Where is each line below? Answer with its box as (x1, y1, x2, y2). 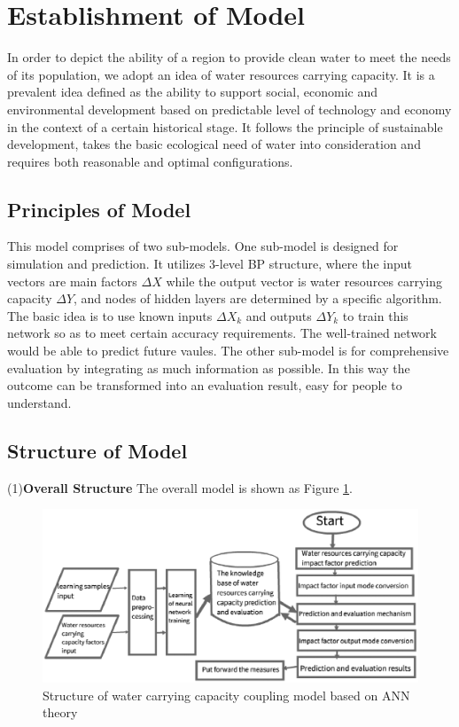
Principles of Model (7, 195, 191, 223)
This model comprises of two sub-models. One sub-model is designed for (7, 237, 399, 255)
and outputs (245, 306, 312, 324)
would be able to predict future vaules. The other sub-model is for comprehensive (7, 341, 449, 360)
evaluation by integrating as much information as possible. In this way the (7, 358, 410, 377)
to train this (342, 306, 408, 324)
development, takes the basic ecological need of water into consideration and (7, 135, 421, 153)
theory (43, 703, 78, 722)
